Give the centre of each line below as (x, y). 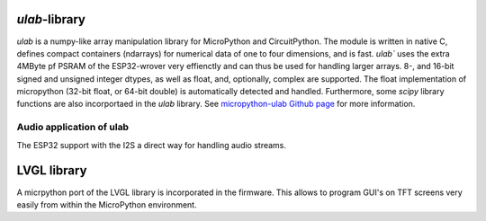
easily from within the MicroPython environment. (107, 204)
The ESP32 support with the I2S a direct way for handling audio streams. (152, 145)
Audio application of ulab (73, 128)
